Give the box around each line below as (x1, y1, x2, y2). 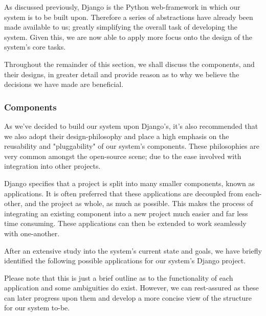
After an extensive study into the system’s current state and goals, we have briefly (4, 245, 262, 256)
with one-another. (4, 228, 60, 238)
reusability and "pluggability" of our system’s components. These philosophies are (4, 141, 259, 151)
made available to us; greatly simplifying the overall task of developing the (4, 21, 238, 32)
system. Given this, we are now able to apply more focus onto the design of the (4, 31, 253, 42)
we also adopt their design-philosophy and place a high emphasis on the (4, 130, 229, 141)
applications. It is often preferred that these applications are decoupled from (4, 188, 243, 198)
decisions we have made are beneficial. (4, 79, 124, 89)
